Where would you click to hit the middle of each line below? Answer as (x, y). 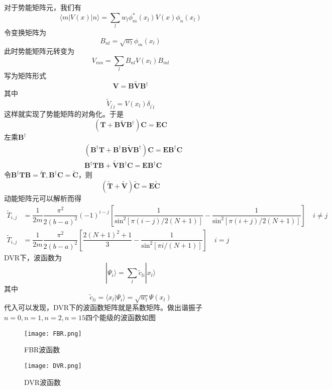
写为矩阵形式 (25, 76)
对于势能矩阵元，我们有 (43, 7)
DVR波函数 (43, 382)
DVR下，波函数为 (33, 257)
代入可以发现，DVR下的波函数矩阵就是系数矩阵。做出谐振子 (103, 307)
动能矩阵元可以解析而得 (43, 198)
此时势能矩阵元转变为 (39, 51)
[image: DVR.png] (53, 366)
